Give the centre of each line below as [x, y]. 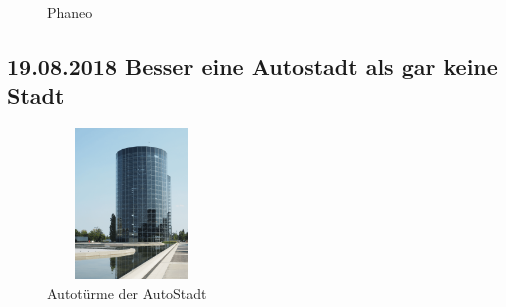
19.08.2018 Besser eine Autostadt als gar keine [252, 65]
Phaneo [70, 12]
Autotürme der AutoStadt [127, 292]
